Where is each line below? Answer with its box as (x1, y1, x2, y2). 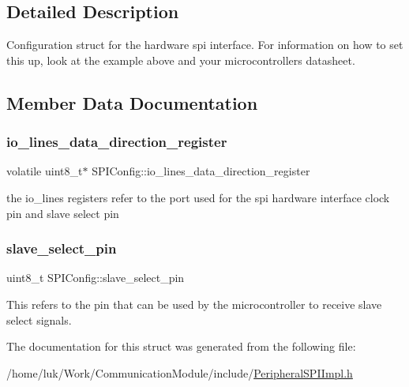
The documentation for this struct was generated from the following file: (6, 338, 356, 355)
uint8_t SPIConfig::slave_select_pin (6, 269, 185, 286)
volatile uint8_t (6, 163, 83, 179)
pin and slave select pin (6, 205, 119, 221)
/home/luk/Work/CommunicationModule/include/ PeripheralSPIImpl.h (6, 364, 353, 381)
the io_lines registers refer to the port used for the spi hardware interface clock (6, 189, 390, 205)
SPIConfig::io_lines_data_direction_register (92, 163, 310, 179)
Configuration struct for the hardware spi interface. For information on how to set (6, 36, 403, 53)
